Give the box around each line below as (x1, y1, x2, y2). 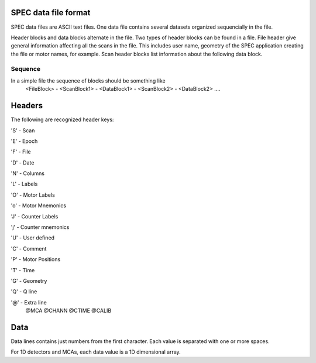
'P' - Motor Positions (11, 256, 61, 263)
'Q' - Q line (11, 288, 37, 295)
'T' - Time (11, 266, 35, 273)
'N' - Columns (11, 170, 45, 177)
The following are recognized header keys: (11, 116, 114, 123)
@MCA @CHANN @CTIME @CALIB (25, 307, 112, 314)
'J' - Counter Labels (11, 213, 59, 220)
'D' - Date (11, 159, 35, 166)
